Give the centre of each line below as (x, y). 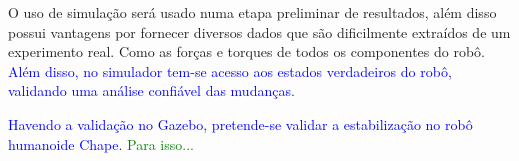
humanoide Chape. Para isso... (101, 143)
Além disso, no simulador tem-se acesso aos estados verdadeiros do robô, (230, 70)
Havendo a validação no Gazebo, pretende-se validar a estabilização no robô (240, 123)
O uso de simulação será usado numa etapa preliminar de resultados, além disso (252, 12)
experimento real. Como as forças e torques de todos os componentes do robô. (246, 51)
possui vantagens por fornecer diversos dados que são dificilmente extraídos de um (259, 31)
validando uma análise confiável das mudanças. (151, 90)
